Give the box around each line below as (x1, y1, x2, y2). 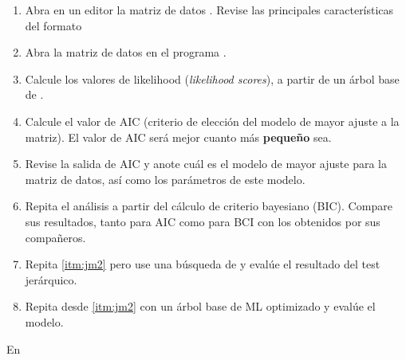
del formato (25, 17, 82, 33)
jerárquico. (25, 271, 77, 288)
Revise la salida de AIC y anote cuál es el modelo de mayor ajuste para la (25, 155, 387, 172)
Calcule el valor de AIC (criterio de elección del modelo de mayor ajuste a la (25, 112, 400, 129)
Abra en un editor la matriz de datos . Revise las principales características (25, 2, 394, 18)
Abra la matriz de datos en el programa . (25, 44, 227, 61)
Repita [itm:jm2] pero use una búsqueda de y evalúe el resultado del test (25, 256, 380, 272)
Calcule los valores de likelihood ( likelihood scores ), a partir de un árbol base (25, 70, 400, 87)
